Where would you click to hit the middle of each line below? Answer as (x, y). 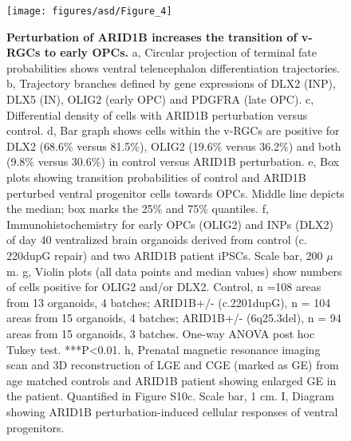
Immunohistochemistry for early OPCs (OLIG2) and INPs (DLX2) (170, 224)
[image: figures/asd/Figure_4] (89, 11)
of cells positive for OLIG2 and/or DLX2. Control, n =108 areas (164, 287)
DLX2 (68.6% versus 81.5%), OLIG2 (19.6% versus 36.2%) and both (174, 146)
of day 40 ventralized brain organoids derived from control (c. (157, 240)
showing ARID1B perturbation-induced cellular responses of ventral (172, 411)
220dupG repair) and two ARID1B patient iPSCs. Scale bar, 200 (165, 255)
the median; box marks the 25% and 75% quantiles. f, (138, 209)
